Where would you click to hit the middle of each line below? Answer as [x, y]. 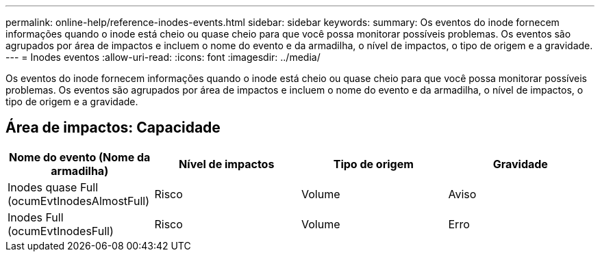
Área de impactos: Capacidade [113, 128]
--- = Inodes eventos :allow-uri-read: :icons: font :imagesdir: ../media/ [163, 57]
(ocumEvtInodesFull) [61, 231]
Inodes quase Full [53, 187]
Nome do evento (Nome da [80, 157]
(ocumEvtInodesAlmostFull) [79, 201]
